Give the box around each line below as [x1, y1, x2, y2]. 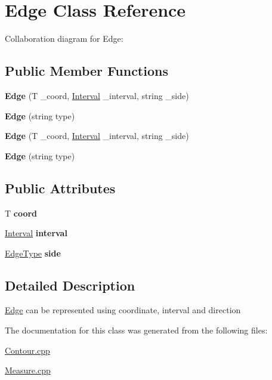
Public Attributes [5, 178, 116, 197]
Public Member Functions [5, 61, 168, 80]
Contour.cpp [5, 344, 50, 356]
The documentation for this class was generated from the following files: [5, 324, 268, 336]
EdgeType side [5, 246, 61, 259]
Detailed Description [5, 276, 135, 294]
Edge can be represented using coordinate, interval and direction [5, 304, 241, 316]
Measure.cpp [5, 364, 51, 376]
